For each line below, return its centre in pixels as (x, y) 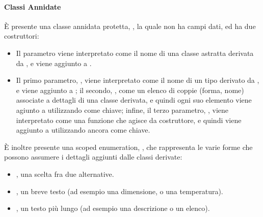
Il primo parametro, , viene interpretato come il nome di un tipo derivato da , (138, 80)
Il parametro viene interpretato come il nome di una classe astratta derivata (135, 53)
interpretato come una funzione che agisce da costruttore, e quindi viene (129, 120)
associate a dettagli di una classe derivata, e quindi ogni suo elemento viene (134, 100)
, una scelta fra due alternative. (65, 174)
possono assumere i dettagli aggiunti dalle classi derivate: (93, 157)
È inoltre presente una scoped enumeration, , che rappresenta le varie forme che (128, 147)
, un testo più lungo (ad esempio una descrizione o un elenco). (113, 208)
